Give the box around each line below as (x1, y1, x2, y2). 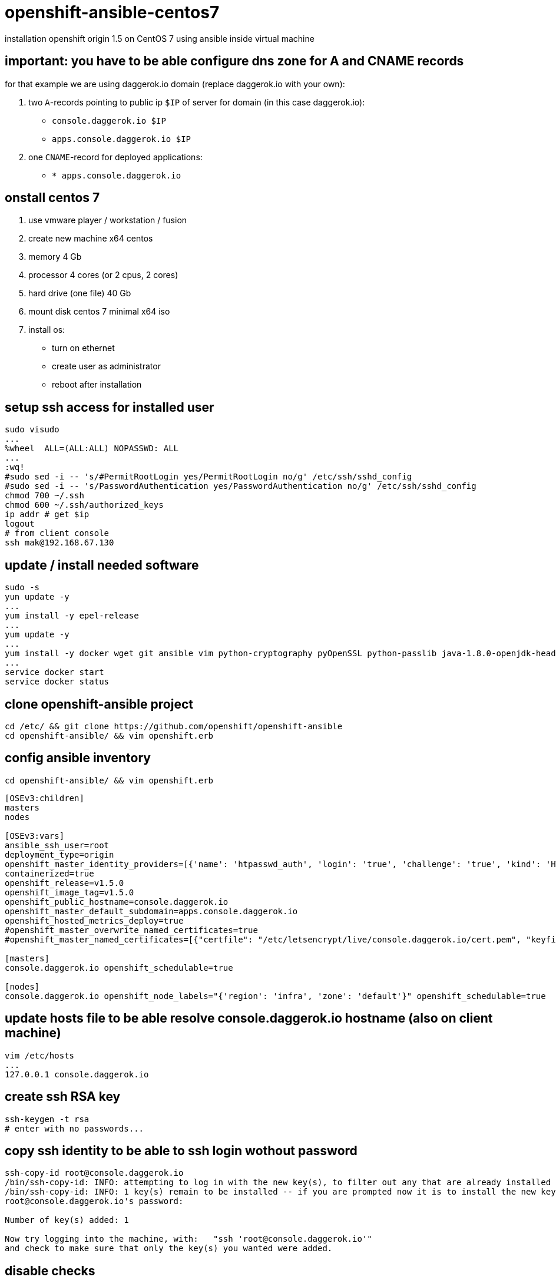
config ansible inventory (5, 750, 151, 766)
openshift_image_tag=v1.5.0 (5, 887, 134, 897)
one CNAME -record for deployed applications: (28, 151, 203, 162)
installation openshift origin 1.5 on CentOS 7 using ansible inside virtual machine (5, 33, 315, 44)
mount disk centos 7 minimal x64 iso (28, 306, 170, 317)
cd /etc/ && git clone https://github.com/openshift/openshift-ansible (5, 721, 343, 731)
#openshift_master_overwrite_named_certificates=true (5, 925, 258, 935)
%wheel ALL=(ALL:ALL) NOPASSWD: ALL (5, 444, 179, 454)
